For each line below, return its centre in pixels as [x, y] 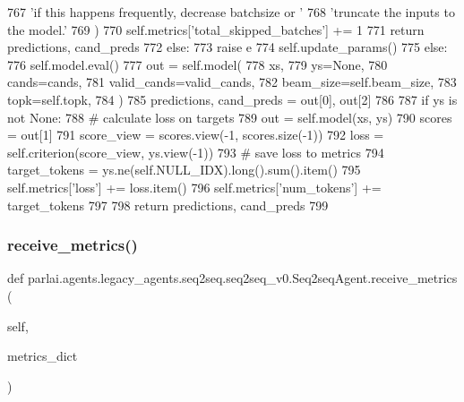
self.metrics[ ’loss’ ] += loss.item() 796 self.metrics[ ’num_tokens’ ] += [194, 187]
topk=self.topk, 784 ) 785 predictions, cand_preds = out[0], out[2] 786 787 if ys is [232, 99]
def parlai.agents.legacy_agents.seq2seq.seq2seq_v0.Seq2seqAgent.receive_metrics [232, 278]
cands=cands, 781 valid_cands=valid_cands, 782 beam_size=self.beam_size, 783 [232, 82]
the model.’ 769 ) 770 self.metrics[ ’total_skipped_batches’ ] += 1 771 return [216, 29]
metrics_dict [43, 356]
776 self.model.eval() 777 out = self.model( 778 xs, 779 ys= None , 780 [198, 64]
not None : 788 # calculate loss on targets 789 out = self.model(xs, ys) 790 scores [230, 117]
